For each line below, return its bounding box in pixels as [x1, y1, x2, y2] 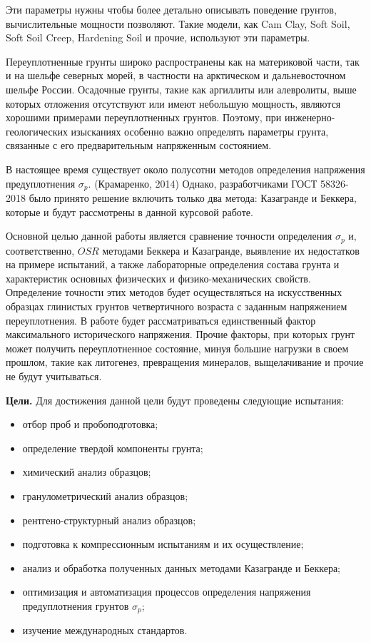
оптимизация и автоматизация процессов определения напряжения [22, 584, 311, 599]
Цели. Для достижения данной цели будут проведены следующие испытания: [6, 392, 345, 407]
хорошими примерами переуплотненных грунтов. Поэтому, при [6, 110, 282, 125]
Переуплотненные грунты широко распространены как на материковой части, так [6, 53, 360, 68]
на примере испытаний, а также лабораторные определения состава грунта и [6, 257, 340, 272]
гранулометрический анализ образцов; [22, 488, 188, 503]
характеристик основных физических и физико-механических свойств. [6, 270, 311, 285]
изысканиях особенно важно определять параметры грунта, [71, 123, 329, 138]
